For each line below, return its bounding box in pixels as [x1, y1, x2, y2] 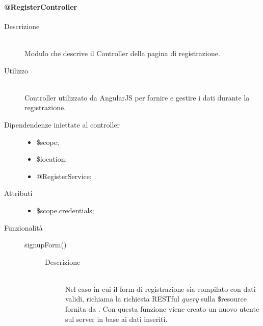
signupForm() [24, 239, 67, 250]
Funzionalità [4, 222, 43, 233]
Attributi [4, 188, 33, 198]
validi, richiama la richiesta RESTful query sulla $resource [65, 293, 247, 304]
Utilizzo [4, 65, 29, 76]
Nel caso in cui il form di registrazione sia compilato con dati [65, 283, 256, 294]
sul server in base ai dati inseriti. [65, 313, 168, 324]
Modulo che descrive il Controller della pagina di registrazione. [24, 47, 220, 58]
